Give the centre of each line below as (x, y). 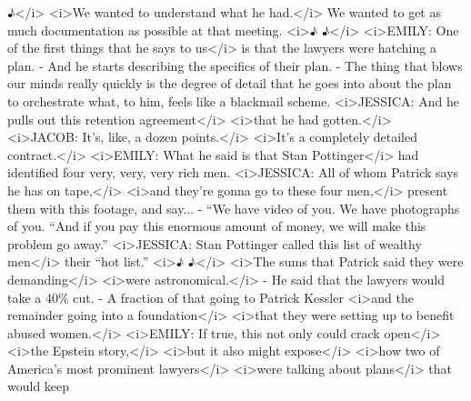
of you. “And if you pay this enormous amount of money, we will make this (217, 226)
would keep (39, 386)
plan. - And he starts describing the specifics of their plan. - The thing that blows (235, 65)
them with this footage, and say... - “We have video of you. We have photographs (234, 208)
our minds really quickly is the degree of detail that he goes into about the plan (230, 83)
